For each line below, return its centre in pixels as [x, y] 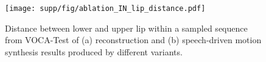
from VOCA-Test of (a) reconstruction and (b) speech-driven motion [133, 40]
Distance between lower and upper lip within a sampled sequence [126, 28]
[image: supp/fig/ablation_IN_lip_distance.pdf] [105, 9]
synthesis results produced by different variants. [94, 51]
